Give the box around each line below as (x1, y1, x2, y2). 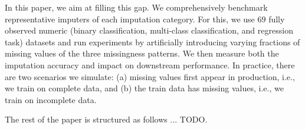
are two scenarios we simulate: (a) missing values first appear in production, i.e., (5, 70, 295, 82)
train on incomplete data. (5, 93, 97, 105)
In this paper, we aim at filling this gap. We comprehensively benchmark (5, 1, 268, 13)
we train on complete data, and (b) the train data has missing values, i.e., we (5, 82, 284, 94)
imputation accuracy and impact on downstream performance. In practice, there (5, 58, 295, 71)
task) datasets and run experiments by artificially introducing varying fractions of (5, 35, 300, 48)
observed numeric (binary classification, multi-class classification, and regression (5, 24, 293, 37)
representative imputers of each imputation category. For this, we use (5, 12, 255, 25)
